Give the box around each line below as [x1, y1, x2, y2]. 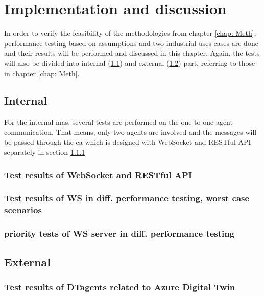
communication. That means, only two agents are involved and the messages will [4, 126, 257, 137]
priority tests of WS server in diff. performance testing [4, 227, 235, 240]
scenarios [4, 203, 42, 216]
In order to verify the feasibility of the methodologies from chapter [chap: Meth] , [4, 28, 256, 38]
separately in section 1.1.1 [4, 147, 85, 157]
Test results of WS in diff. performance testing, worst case [4, 192, 250, 204]
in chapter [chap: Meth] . [4, 67, 80, 78]
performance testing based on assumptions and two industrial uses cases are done [4, 37, 258, 48]
